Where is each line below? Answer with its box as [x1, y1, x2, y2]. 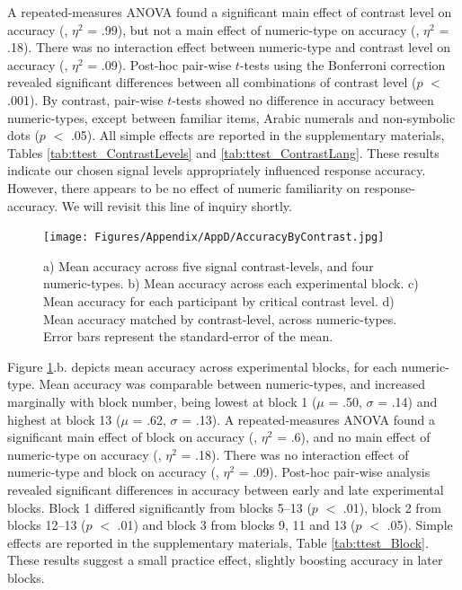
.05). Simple [386, 515, 453, 534]
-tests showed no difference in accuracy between [172, 90, 434, 109]
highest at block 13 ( [7, 409, 121, 428]
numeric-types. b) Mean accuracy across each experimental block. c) [43, 274, 419, 293]
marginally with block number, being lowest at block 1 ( [7, 392, 317, 410]
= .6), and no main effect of [277, 427, 431, 446]
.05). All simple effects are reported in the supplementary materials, [70, 126, 445, 145]
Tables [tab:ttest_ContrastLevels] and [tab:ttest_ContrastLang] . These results [7, 143, 440, 162]
